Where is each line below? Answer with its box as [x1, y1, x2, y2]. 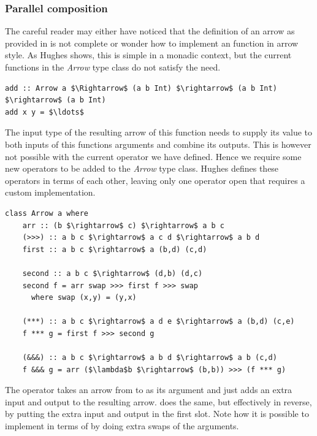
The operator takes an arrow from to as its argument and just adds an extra [5, 383, 292, 396]
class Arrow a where [5, 208, 89, 218]
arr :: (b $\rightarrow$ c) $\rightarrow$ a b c [22, 221, 224, 230]
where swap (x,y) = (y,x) [31, 293, 137, 302]
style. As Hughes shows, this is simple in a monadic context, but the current [5, 48, 292, 61]
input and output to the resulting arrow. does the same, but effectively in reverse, [5, 395, 312, 408]
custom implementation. [5, 186, 96, 199]
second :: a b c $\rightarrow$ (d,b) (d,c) [22, 269, 203, 278]
